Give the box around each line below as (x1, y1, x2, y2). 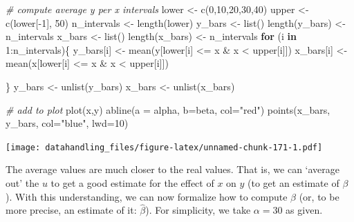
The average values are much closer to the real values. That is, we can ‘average (6, 162, 339, 176)
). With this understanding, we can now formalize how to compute (6, 189, 288, 203)
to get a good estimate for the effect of (50, 176, 214, 190)
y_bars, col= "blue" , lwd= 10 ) (6, 116, 129, 130)
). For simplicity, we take (145, 203, 251, 217)
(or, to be (299, 189, 339, 203)
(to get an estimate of (248, 176, 339, 190)
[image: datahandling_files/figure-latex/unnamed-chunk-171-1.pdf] (6, 142, 323, 152)
